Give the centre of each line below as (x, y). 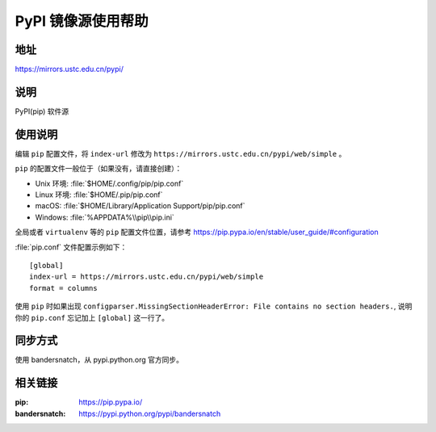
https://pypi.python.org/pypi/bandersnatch (150, 413)
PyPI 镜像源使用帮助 (82, 21)
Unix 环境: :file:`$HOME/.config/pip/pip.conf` (109, 183)
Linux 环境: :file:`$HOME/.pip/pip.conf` (99, 195)
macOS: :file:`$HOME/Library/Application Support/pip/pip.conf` (140, 206)
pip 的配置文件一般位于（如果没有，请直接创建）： (99, 169)
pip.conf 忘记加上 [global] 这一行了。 (100, 317)
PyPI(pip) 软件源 (42, 111)
